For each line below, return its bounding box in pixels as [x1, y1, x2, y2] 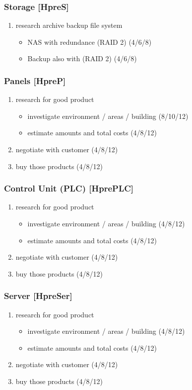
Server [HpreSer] [4, 290, 72, 302]
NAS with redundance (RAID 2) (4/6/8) [27, 36, 152, 47]
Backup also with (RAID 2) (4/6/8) [27, 53, 137, 64]
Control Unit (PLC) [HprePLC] [4, 182, 134, 195]
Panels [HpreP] [4, 74, 66, 87]
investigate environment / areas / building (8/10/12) [27, 110, 189, 121]
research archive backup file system [15, 20, 123, 30]
